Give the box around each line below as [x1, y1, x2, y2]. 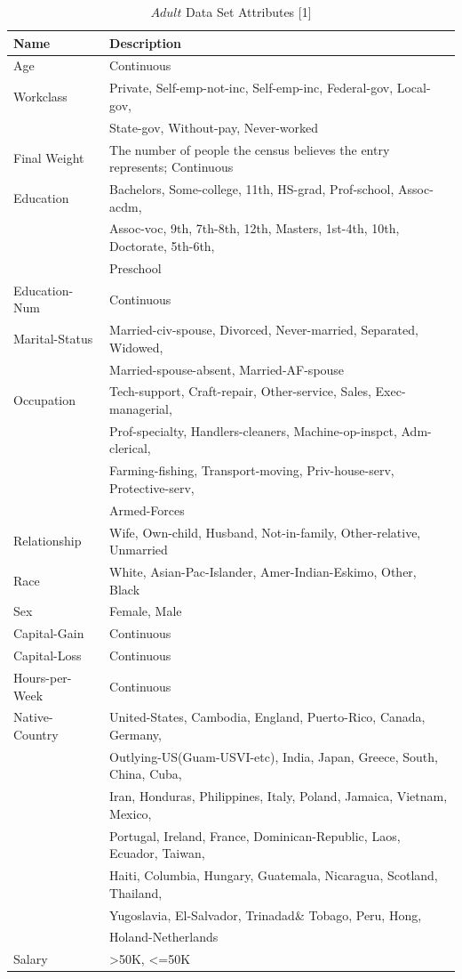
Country [13, 725, 59, 744]
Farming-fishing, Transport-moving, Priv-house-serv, [109, 461, 394, 480]
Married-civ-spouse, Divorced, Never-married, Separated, [109, 320, 418, 339]
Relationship [13, 531, 82, 550]
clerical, [109, 439, 151, 457]
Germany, [109, 725, 162, 744]
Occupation [13, 391, 76, 409]
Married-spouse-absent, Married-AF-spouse [109, 360, 345, 378]
